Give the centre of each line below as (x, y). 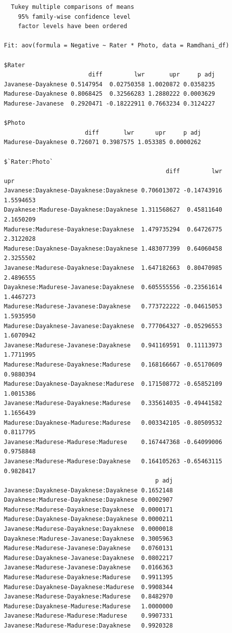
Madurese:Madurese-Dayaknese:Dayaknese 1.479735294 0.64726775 (113, 229)
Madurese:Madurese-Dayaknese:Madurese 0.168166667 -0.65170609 (113, 364)
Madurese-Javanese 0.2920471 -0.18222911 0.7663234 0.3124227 (110, 103)
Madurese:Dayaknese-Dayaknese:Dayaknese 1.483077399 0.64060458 (113, 248)
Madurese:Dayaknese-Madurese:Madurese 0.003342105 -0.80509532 (113, 423)
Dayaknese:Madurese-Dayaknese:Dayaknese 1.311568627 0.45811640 (113, 210)
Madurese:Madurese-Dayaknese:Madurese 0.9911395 (88, 577)
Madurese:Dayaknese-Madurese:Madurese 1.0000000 (88, 606)
